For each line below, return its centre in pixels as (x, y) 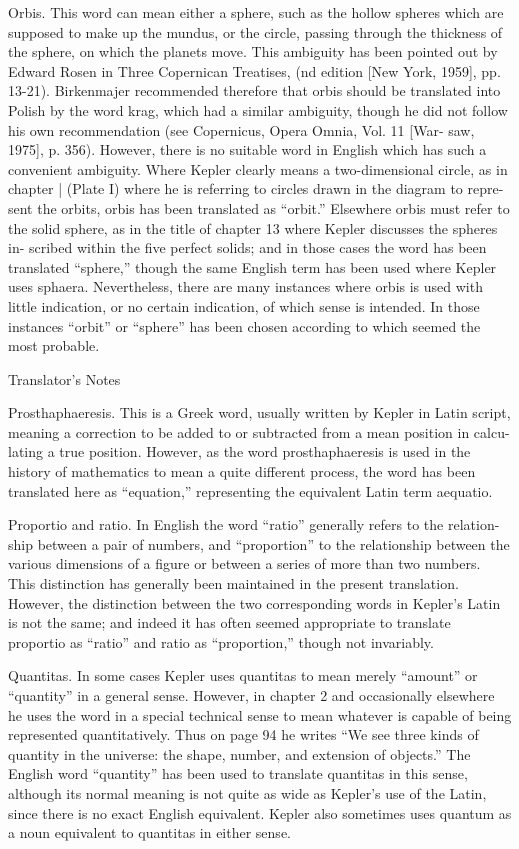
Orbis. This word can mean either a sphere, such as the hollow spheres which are (256, 12)
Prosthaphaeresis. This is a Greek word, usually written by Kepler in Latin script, (259, 412)
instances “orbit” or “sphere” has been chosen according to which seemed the (244, 325)
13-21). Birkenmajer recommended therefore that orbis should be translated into (254, 90)
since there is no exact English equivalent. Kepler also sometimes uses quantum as (260, 812)
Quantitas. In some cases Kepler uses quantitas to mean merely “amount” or (243, 675)
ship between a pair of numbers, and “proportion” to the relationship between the (259, 543)
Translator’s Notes (64, 378)
